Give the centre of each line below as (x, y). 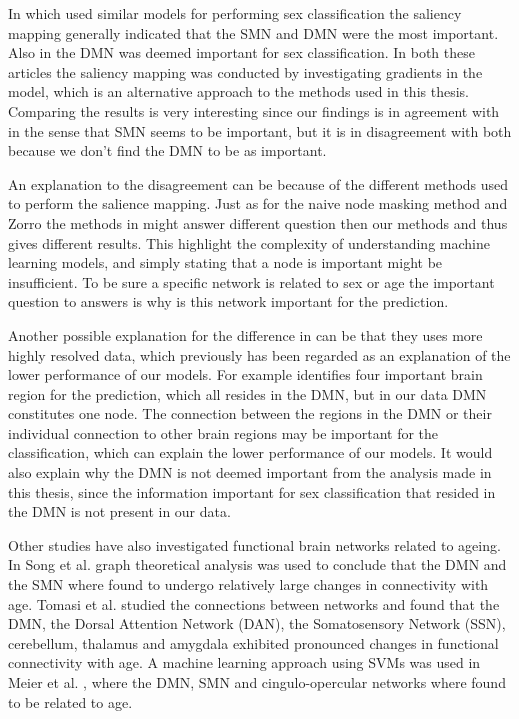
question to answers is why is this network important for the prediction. (228, 301)
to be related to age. (70, 701)
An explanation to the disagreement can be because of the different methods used (258, 183)
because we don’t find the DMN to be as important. (167, 150)
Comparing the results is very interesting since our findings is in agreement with (254, 110)
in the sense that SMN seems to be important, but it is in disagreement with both (260, 130)
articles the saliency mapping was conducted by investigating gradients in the (245, 71)
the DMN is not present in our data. (119, 511)
